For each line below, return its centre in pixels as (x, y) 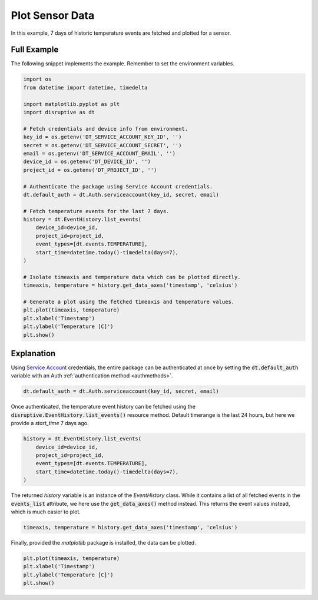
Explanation (33, 353)
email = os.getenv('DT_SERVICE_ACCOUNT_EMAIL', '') (100, 153)
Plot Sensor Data (53, 15)
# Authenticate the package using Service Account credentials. (118, 186)
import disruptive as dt (59, 112)
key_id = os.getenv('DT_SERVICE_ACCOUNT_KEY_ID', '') (102, 137)
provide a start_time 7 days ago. (50, 423)
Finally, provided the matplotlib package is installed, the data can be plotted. (104, 542)
